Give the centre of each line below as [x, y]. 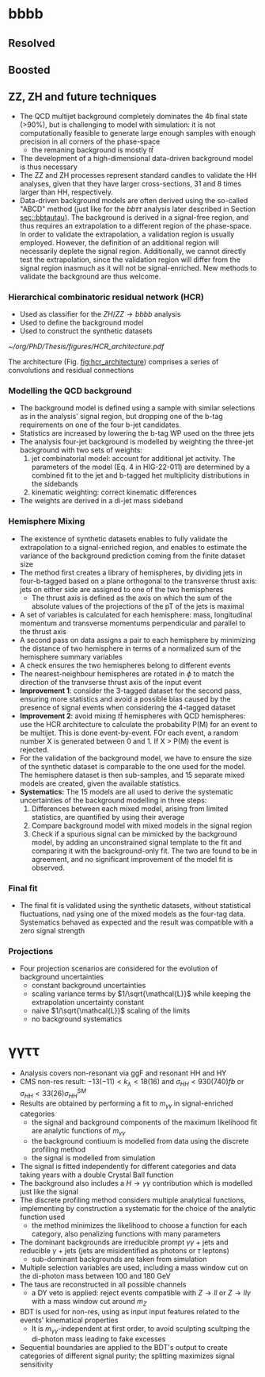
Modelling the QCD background [70, 391]
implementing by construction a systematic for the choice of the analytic [138, 1209]
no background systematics [77, 1019]
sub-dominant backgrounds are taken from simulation [119, 1260]
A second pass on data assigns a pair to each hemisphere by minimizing [137, 640]
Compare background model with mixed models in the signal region [142, 825]
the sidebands [55, 484]
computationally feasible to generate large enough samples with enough [137, 133]
